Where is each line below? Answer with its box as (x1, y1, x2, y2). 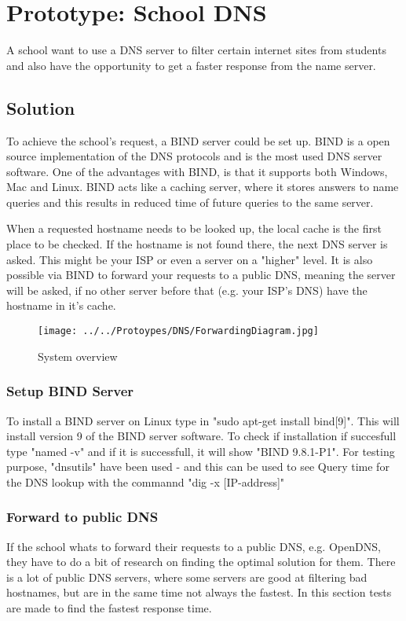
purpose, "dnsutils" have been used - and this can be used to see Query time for (6, 458, 390, 475)
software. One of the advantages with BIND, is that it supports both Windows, (6, 163, 388, 179)
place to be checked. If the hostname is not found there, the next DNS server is (6, 236, 388, 252)
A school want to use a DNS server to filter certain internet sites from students (6, 42, 386, 58)
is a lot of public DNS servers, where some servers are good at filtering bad (6, 568, 368, 585)
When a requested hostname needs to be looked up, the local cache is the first (6, 220, 382, 237)
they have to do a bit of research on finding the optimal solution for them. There (6, 553, 396, 570)
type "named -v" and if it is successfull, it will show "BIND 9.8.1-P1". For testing (6, 443, 395, 459)
